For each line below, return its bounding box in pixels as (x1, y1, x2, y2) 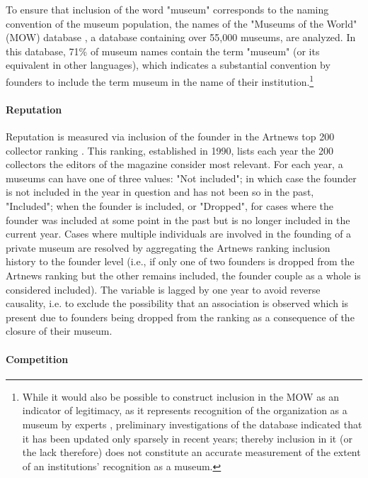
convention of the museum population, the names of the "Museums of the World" (6, 16, 357, 30)
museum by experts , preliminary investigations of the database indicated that (22, 416, 362, 431)
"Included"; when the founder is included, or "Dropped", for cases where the (6, 198, 333, 213)
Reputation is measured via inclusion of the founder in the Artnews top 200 (6, 129, 335, 144)
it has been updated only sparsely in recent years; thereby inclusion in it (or (22, 430, 352, 445)
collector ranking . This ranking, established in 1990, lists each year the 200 (6, 143, 333, 157)
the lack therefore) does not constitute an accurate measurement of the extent (22, 445, 361, 460)
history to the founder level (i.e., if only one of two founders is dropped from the (6, 254, 355, 269)
